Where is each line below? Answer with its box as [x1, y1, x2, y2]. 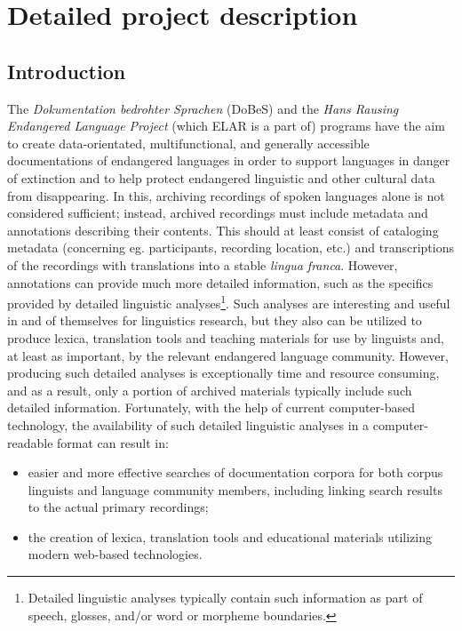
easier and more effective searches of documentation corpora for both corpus [28, 463, 443, 482]
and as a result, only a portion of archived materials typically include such [7, 380, 412, 399]
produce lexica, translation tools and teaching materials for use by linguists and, [7, 328, 444, 347]
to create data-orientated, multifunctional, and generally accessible [7, 133, 370, 152]
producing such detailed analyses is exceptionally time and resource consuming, [7, 363, 440, 382]
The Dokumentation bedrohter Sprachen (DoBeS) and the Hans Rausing [7, 99, 399, 117]
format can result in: [57, 433, 169, 451]
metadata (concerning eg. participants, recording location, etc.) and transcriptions [7, 238, 454, 257]
